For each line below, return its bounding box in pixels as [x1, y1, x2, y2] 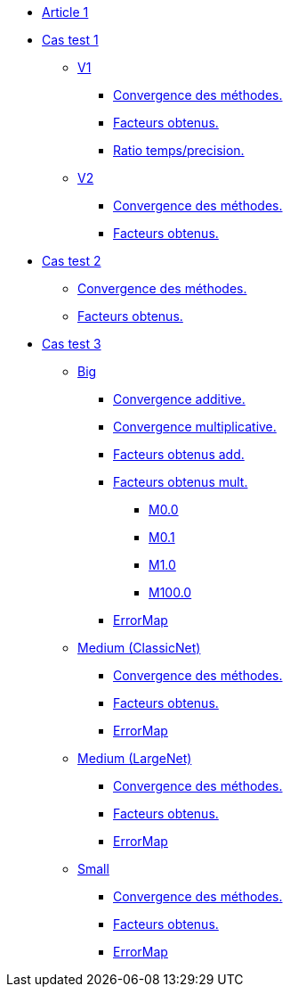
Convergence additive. [113, 391, 246, 407]
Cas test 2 [42, 253, 101, 268]
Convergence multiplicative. [113, 419, 277, 434]
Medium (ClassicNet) [77, 640, 201, 655]
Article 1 [42, 4, 89, 20]
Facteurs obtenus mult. [113, 474, 248, 489]
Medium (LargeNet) [77, 751, 192, 766]
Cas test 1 [42, 32, 99, 47]
